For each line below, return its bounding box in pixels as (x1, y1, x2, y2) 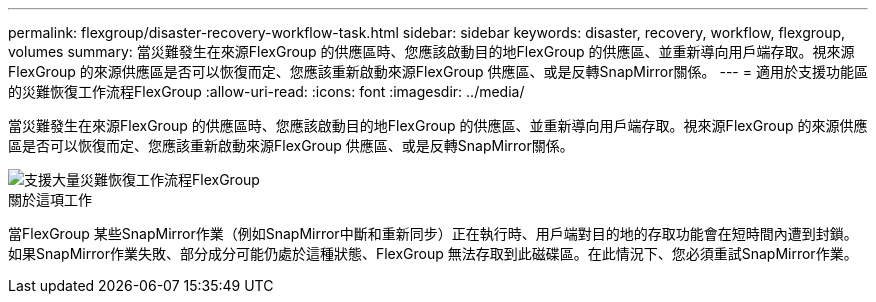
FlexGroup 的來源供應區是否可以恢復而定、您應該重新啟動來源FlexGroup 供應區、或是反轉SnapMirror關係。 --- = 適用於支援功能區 (8, 63, 868, 80)
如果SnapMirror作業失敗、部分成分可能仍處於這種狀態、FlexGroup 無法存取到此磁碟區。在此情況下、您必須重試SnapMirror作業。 (8, 245, 858, 262)
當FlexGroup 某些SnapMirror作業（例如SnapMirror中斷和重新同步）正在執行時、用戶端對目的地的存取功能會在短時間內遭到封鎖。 (8, 225, 858, 242)
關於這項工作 (8, 191, 92, 208)
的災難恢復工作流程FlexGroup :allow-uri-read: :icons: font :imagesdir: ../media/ (8, 83, 525, 100)
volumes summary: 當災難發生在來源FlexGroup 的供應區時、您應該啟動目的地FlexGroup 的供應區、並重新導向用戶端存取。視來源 (8, 43, 855, 60)
